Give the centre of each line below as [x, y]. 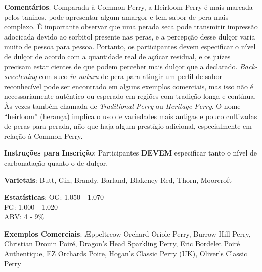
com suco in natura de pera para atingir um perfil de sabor [130, 76]
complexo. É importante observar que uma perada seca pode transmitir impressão [131, 27]
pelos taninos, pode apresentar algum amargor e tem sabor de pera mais [116, 16]
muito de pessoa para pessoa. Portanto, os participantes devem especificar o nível [130, 46]
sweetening [20, 76]
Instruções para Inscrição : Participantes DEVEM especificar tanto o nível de [131, 153]
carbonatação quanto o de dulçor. [56, 162]
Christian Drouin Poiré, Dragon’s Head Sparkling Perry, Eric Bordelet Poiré [122, 243]
